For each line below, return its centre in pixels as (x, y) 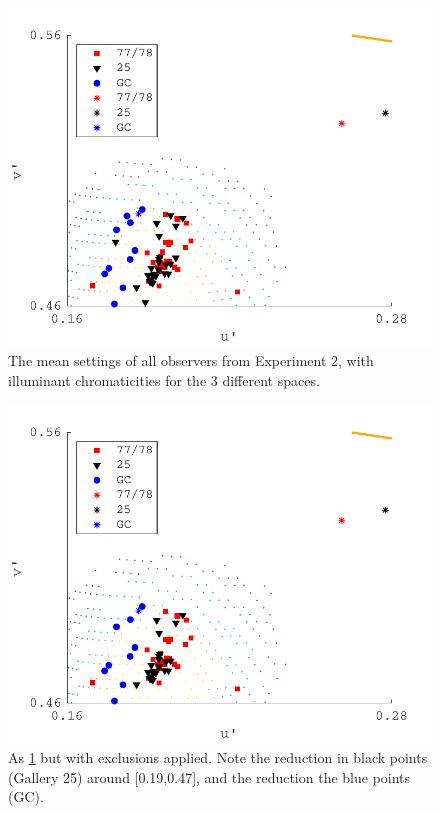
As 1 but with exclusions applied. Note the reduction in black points (218, 757)
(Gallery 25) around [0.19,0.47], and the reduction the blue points (209, 776)
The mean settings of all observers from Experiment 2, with (191, 360)
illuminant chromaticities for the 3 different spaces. (164, 380)
